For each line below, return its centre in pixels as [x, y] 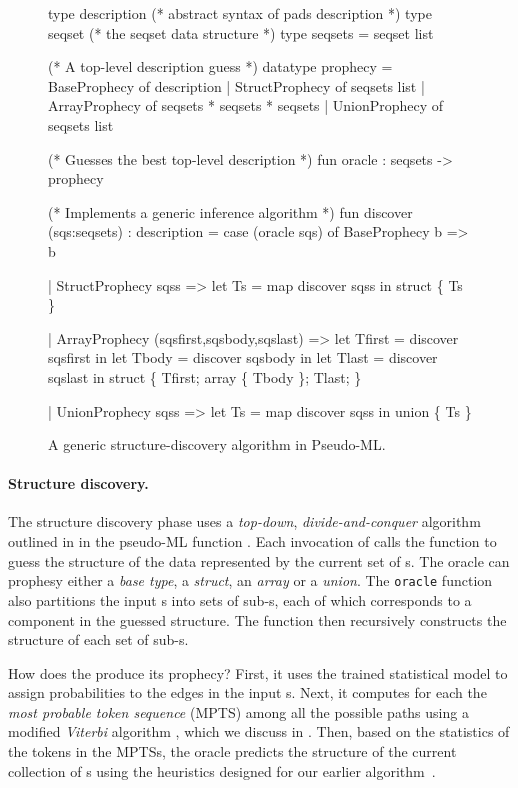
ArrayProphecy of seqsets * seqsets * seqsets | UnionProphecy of [246, 105]
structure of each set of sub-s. [98, 639]
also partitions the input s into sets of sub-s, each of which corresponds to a [240, 599]
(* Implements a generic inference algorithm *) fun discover [230, 211]
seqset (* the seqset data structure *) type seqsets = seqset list [241, 32]
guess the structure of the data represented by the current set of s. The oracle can [259, 560]
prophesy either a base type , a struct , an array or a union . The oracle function [250, 580]
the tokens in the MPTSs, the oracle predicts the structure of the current [232, 751]
